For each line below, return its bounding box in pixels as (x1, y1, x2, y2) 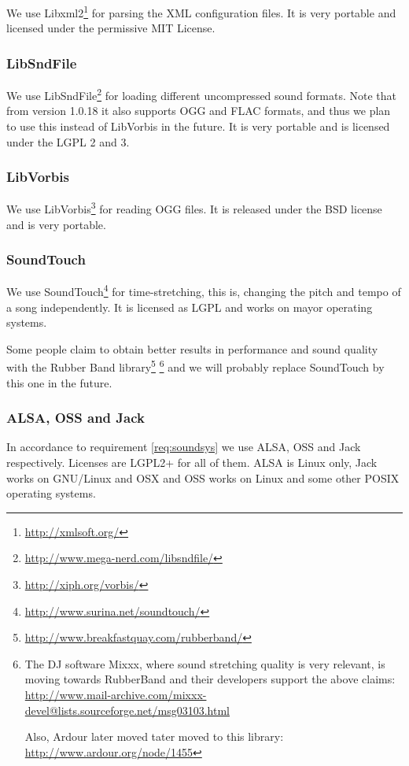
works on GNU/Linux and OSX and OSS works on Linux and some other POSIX (6, 469, 400, 486)
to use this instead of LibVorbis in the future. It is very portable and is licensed (6, 117, 390, 134)
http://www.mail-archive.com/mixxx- (24, 686, 207, 702)
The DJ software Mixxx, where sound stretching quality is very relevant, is (24, 655, 385, 672)
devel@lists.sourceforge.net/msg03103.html (24, 701, 230, 718)
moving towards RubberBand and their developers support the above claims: (24, 671, 396, 687)
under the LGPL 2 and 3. (6, 133, 130, 150)
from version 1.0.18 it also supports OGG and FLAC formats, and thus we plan (6, 102, 391, 119)
